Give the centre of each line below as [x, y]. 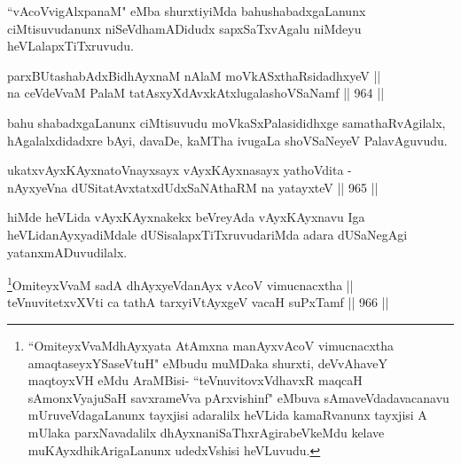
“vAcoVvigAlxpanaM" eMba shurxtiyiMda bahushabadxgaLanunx [187, 11]
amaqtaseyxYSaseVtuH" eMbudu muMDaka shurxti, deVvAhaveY [207, 363]
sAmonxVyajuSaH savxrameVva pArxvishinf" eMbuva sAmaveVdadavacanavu [238, 397]
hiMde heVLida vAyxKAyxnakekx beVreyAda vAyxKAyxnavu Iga [186, 217]
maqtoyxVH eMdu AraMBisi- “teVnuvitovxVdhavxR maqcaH [195, 380]
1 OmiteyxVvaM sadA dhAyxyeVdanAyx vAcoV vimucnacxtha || [180, 284]
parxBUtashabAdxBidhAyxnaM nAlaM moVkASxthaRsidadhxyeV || [194, 75]
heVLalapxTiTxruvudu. [71, 46]
